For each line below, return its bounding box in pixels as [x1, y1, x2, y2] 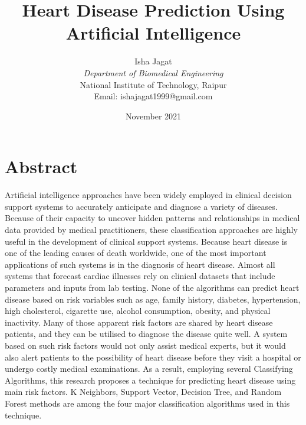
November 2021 [125, 109, 182, 122]
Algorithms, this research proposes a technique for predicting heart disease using [5, 374, 296, 386]
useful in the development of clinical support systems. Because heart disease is [5, 235, 288, 247]
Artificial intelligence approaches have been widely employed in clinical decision [5, 189, 292, 201]
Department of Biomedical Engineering [83, 66, 223, 79]
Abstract [5, 154, 78, 179]
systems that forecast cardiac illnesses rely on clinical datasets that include [5, 270, 275, 282]
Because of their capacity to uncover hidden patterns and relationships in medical [5, 212, 300, 224]
